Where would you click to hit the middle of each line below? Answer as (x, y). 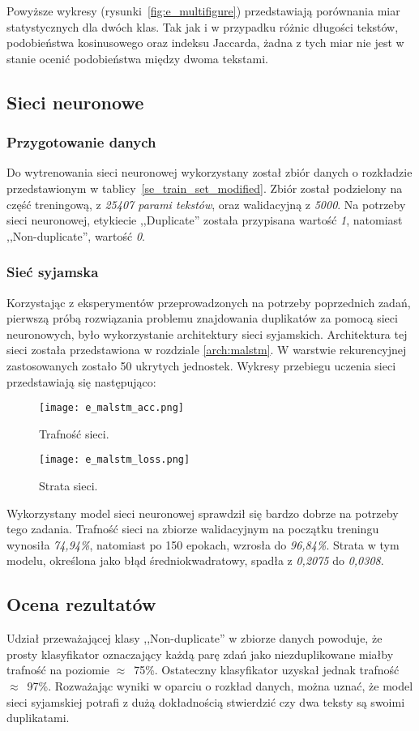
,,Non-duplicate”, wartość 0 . (76, 235)
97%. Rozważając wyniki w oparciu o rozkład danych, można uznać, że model (220, 685)
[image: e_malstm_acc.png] (111, 408)
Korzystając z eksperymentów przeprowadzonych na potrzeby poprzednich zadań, (209, 302)
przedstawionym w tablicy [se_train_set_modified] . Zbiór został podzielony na (205, 188)
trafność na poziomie (58, 670)
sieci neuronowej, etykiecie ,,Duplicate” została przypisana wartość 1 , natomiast (205, 220)
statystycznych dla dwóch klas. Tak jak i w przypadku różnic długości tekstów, (203, 26)
